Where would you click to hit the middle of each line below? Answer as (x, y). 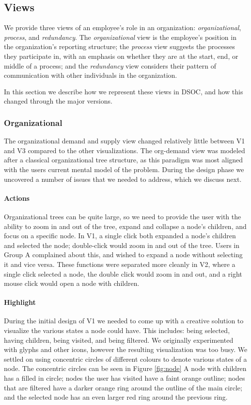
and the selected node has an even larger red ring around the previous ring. (116, 397)
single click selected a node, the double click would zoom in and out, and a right (123, 273)
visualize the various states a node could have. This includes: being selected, (117, 330)
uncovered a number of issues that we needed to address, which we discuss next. (123, 179)
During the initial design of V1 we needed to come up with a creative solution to (124, 321)
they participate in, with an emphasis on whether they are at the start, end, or (121, 56)
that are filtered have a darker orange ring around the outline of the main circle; (123, 387)
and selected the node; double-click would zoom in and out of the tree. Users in (122, 245)
